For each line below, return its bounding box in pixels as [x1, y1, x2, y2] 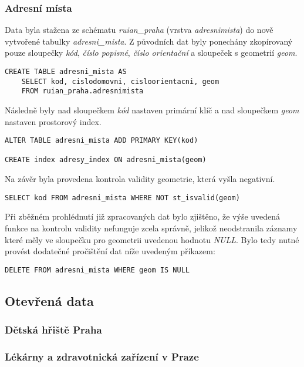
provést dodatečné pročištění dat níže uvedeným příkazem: [5, 245, 215, 257]
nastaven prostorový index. [5, 115, 102, 127]
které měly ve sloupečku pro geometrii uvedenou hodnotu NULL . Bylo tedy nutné [5, 233, 299, 245]
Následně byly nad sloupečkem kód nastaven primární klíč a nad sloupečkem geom [5, 103, 299, 116]
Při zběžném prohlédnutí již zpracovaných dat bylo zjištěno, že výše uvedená [5, 210, 281, 223]
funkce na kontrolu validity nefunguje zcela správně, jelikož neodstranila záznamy [5, 221, 298, 234]
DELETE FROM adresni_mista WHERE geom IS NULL [5, 265, 190, 274]
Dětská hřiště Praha [5, 322, 102, 337]
